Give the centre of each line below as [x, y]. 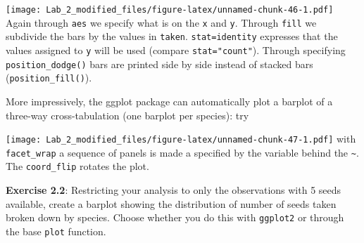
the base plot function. [56, 231]
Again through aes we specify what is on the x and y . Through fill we [161, 22]
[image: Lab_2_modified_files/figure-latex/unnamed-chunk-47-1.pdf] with [181, 139]
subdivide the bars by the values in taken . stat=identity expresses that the [172, 36]
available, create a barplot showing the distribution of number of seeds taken [171, 203]
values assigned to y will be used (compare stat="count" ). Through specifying [176, 50]
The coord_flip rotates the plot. [77, 166]
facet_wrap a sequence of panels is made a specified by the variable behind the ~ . [182, 152]
